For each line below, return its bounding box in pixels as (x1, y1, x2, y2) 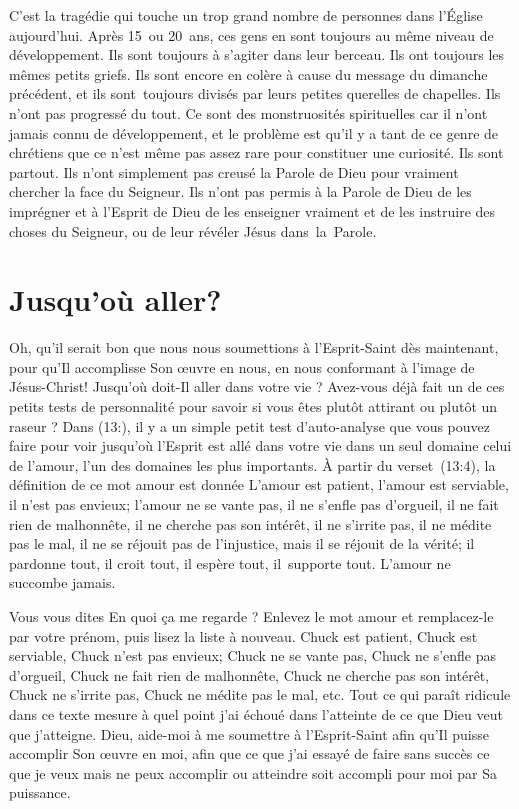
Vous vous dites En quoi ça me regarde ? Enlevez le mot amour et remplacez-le (9, 605, 494, 626)
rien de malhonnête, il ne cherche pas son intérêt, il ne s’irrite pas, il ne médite (9, 513, 492, 534)
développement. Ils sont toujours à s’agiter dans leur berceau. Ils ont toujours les (9, 44, 505, 65)
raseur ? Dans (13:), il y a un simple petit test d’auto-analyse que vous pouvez (9, 415, 490, 436)
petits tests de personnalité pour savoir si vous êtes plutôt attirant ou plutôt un (9, 396, 498, 417)
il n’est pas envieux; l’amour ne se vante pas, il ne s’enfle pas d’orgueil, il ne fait (9, 494, 499, 514)
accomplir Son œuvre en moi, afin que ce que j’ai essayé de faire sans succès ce (9, 743, 490, 764)
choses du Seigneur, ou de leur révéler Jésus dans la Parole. (9, 220, 377, 241)
